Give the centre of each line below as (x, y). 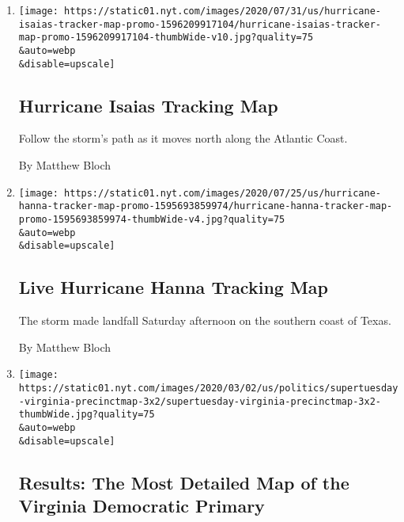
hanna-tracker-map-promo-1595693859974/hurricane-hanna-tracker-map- (206, 206)
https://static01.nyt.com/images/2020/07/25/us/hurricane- (223, 193)
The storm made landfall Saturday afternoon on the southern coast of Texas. (205, 320)
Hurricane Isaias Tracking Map (148, 105)
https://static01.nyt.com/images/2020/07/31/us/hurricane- (223, 11)
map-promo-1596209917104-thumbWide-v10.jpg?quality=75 (166, 38)
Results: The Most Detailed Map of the (184, 482)
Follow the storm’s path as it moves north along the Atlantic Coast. (183, 138)
